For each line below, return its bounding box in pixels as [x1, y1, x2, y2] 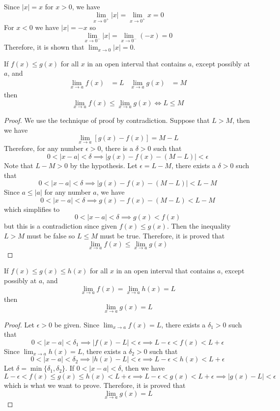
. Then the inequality [167, 221, 231, 231]
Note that [4, 160, 33, 171]
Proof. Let [4, 319, 34, 329]
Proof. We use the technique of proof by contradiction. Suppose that [4, 115, 210, 125]
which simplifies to [4, 204, 60, 214]
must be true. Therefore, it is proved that [100, 231, 225, 240]
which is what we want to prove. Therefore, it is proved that [4, 380, 186, 390]
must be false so [27, 231, 75, 240]
